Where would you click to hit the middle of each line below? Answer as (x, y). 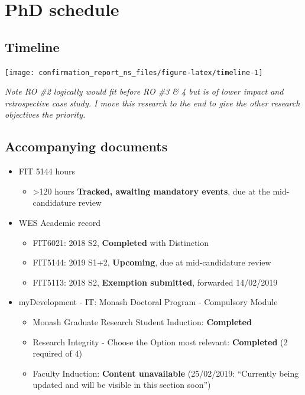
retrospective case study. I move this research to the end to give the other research (152, 103)
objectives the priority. (45, 114)
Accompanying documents (86, 146)
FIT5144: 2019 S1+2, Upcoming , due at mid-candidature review (152, 262)
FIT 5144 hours (47, 171)
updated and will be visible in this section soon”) (122, 385)
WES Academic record (60, 222)
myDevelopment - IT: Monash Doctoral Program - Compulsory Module (148, 302)
